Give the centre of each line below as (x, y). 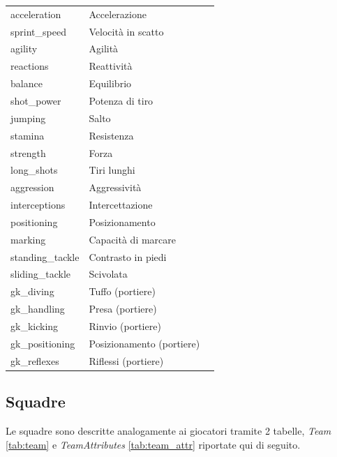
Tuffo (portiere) (122, 291)
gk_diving (32, 291)
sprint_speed (38, 31)
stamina (28, 135)
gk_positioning (43, 343)
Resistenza (111, 135)
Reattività (111, 66)
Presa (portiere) (123, 309)
